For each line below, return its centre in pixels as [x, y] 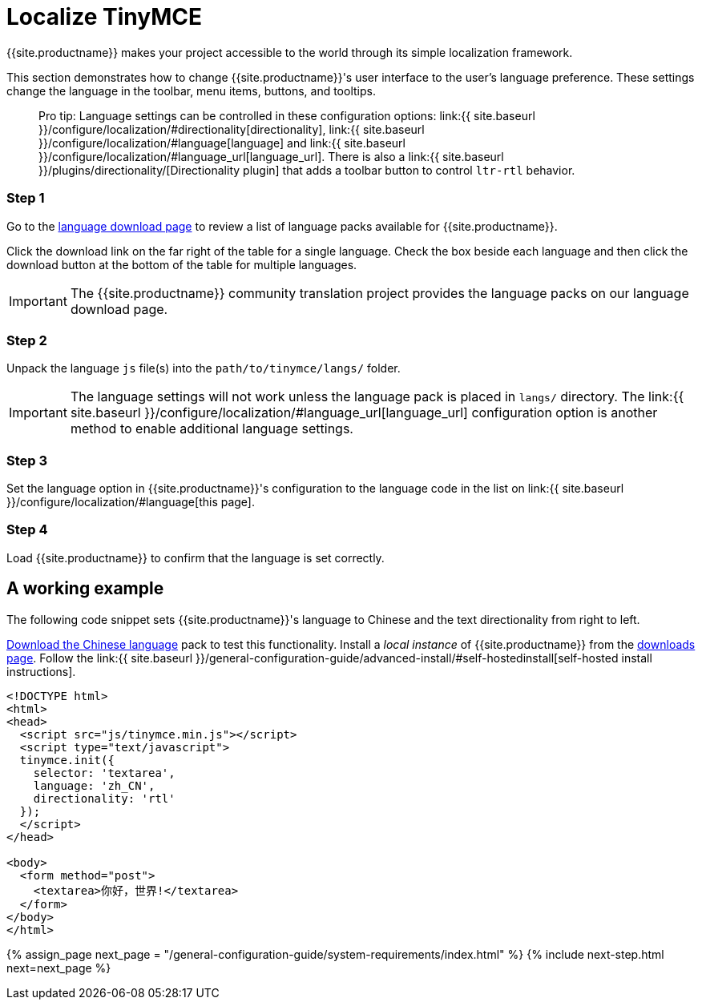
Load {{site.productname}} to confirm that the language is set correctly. [196, 557]
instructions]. [41, 671]
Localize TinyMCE [104, 17]
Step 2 [27, 340]
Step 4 [27, 530]
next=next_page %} [59, 968]
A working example [85, 589]
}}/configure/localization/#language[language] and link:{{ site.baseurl [222, 143]
